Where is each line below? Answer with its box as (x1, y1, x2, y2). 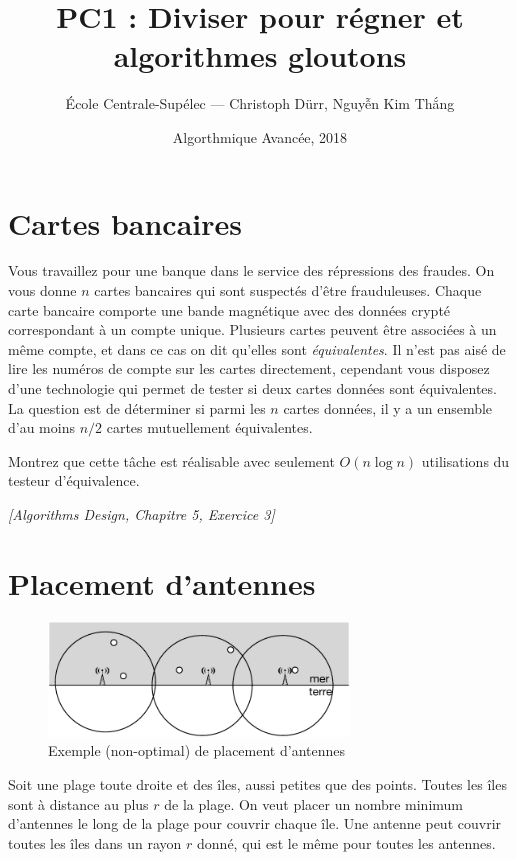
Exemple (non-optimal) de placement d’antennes (48, 740, 345, 761)
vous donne (8, 280, 77, 301)
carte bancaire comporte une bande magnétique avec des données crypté (8, 299, 451, 320)
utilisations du (421, 450, 510, 471)
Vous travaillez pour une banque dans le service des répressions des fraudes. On (8, 260, 495, 281)
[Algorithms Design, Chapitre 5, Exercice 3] (8, 503, 275, 524)
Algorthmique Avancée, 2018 (172, 126, 348, 147)
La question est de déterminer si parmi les (8, 397, 266, 418)
